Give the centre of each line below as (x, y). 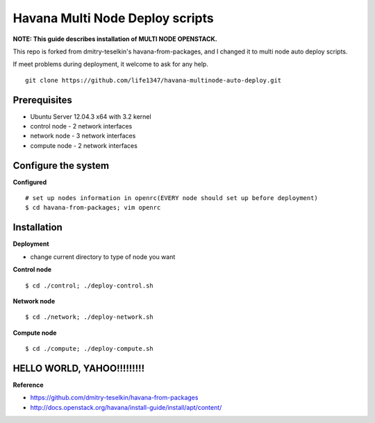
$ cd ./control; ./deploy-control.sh (90, 285)
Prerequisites (42, 100)
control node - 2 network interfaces (81, 126)
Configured (30, 182)
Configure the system (61, 166)
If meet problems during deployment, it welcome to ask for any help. (110, 64)
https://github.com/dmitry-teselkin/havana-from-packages (114, 398)
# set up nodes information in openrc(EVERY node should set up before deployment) (172, 198)
